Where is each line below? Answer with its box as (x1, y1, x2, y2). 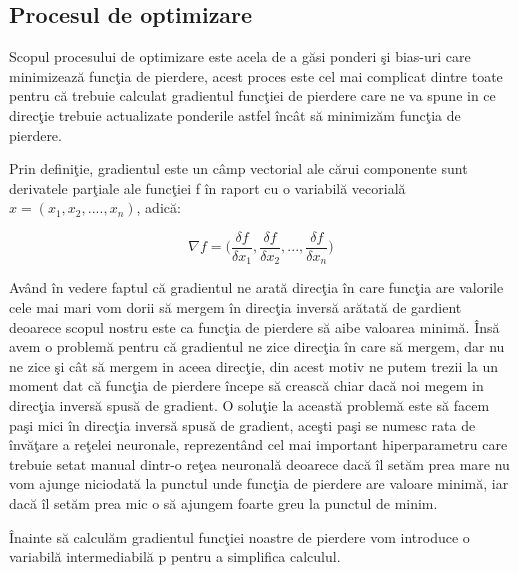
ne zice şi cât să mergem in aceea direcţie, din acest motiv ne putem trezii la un (9, 355, 499, 376)
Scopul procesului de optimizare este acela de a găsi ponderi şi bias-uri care (9, 46, 471, 67)
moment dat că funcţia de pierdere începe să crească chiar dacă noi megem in (9, 375, 484, 396)
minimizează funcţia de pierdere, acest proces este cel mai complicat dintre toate (9, 65, 503, 86)
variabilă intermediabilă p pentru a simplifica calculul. (9, 546, 341, 567)
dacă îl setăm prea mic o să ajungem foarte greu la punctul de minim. (9, 493, 438, 513)
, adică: (136, 197, 181, 218)
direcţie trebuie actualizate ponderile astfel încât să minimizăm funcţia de (9, 104, 461, 125)
